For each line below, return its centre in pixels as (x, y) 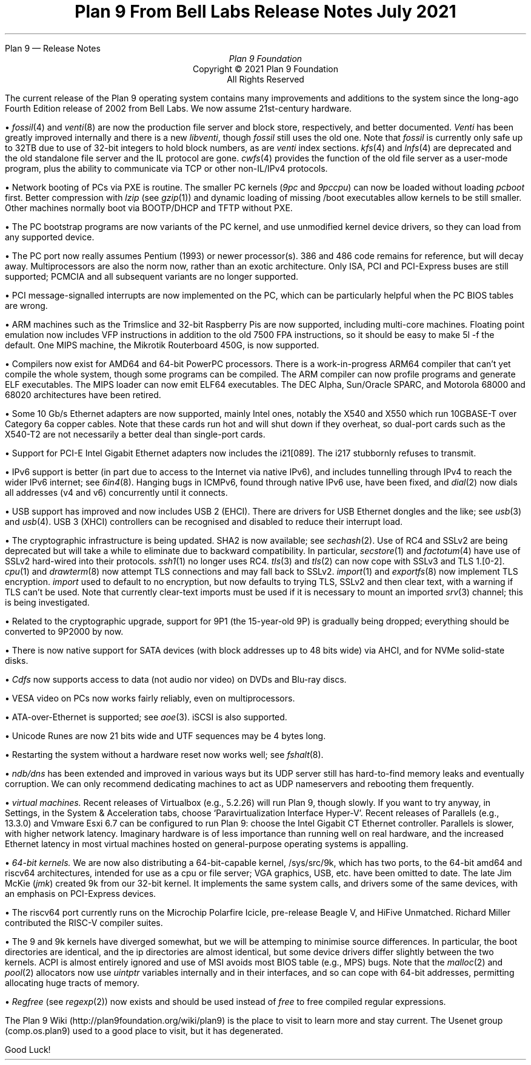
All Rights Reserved (265, 79)
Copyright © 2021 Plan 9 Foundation (265, 69)
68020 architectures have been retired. (83, 394)
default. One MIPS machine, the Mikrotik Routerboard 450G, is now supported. (162, 345)
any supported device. (50, 237)
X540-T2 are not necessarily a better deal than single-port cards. (135, 434)
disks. (17, 660)
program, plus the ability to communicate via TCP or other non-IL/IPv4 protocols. (166, 168)
